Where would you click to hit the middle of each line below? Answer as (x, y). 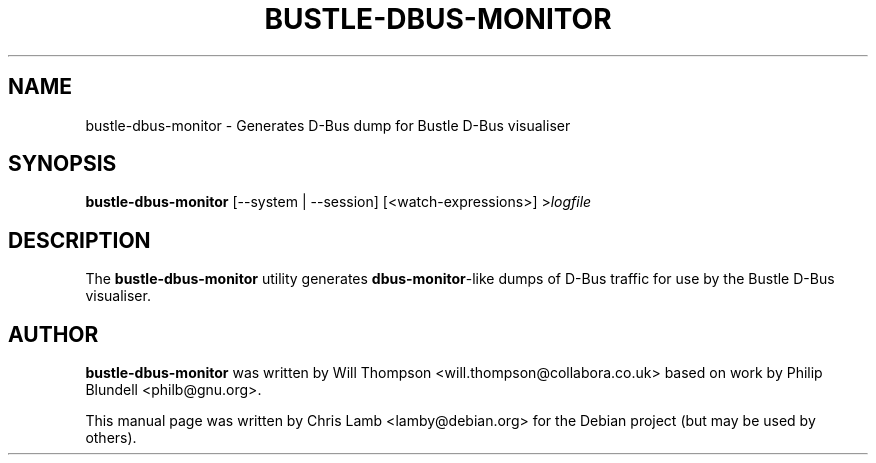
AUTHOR (53, 334)
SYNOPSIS (62, 164)
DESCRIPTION (79, 240)
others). (111, 438)
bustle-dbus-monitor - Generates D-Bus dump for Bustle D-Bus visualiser (328, 125)
